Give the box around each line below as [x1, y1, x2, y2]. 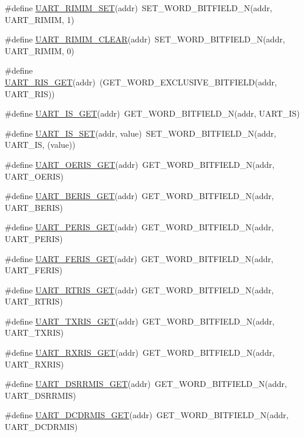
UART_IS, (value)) [5, 138, 75, 151]
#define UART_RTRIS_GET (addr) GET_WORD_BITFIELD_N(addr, [5, 283, 274, 296]
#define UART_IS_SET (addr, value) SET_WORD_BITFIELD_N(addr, [5, 127, 276, 139]
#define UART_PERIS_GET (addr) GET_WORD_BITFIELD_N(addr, [5, 221, 274, 233]
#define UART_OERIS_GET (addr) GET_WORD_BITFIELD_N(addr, [5, 158, 275, 170]
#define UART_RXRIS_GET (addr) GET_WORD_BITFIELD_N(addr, [5, 346, 275, 359]
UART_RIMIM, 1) [5, 13, 74, 25]
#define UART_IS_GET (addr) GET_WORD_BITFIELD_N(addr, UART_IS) [5, 107, 300, 120]
